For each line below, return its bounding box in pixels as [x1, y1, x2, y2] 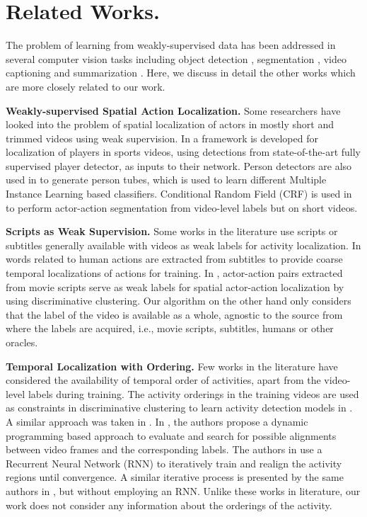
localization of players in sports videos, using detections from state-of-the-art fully [6, 144, 361, 159]
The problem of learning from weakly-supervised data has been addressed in [6, 38, 336, 52]
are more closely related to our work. [6, 79, 165, 93]
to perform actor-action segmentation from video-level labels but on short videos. [6, 200, 358, 215]
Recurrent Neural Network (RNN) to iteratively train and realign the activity [6, 455, 342, 470]
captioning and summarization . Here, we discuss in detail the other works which [6, 65, 356, 80]
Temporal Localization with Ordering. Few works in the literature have [6, 358, 338, 373]
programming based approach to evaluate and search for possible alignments [6, 428, 337, 443]
